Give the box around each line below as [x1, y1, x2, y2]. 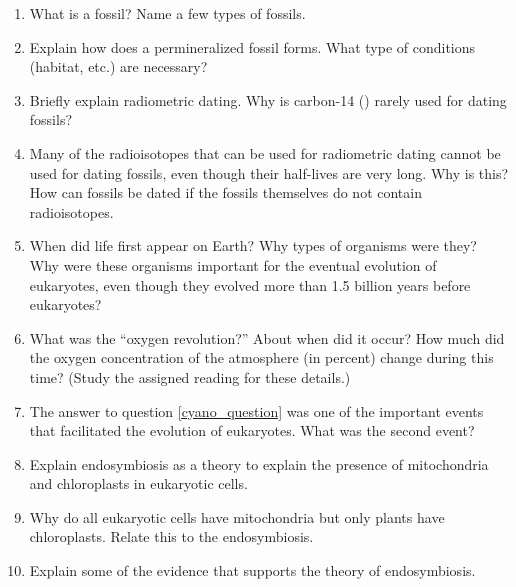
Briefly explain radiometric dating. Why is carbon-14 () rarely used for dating [29, 89, 507, 110]
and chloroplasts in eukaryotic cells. [29, 473, 248, 494]
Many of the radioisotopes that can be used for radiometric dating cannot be [29, 142, 501, 163]
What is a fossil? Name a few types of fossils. [29, 3, 306, 23]
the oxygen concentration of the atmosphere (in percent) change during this [29, 347, 494, 368]
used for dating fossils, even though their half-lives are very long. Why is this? [29, 162, 509, 183]
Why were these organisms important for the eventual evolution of [29, 254, 437, 275]
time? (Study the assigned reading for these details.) [29, 366, 351, 387]
